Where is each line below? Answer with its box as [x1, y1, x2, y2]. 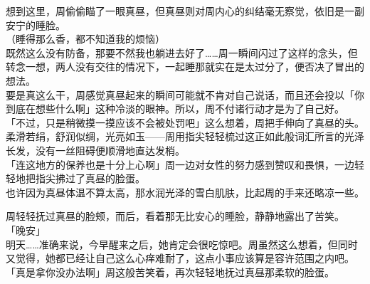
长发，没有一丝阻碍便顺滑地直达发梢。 [6, 142, 185, 157]
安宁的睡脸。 [6, 17, 65, 32]
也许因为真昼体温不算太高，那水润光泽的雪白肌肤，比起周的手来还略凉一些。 [6, 184, 364, 199]
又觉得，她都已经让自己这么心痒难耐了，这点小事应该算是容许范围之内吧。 [6, 251, 354, 265]
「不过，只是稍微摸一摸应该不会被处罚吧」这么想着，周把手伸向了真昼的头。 [6, 115, 364, 130]
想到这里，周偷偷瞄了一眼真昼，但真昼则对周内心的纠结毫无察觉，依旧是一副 [6, 4, 364, 18]
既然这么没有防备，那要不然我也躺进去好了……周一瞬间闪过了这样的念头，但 [6, 45, 358, 60]
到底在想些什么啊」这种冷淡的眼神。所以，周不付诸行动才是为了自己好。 [6, 101, 344, 116]
